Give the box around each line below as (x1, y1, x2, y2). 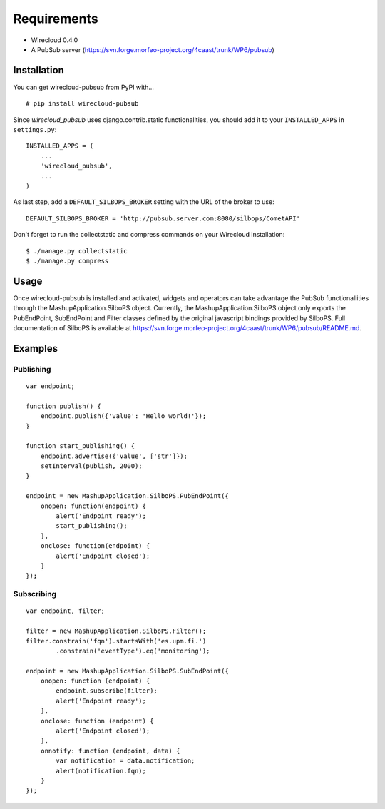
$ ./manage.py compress (26, 257, 109, 265)
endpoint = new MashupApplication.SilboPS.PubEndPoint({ (26, 492, 230, 500)
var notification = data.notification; (56, 757, 195, 765)
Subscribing (13, 589, 57, 599)
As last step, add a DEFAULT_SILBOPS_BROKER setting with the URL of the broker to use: (13, 198, 274, 206)
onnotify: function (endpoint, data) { (40, 746, 180, 755)
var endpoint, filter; (26, 607, 106, 615)
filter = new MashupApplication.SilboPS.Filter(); (26, 627, 207, 635)
